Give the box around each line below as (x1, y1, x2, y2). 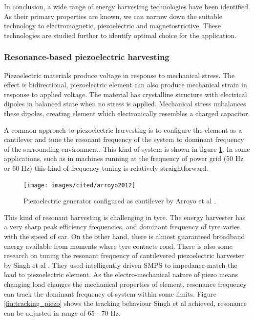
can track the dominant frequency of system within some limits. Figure (4, 288, 216, 299)
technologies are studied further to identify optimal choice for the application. (4, 30, 236, 40)
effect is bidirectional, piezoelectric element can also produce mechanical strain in (4, 80, 247, 90)
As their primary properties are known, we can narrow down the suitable (4, 11, 222, 21)
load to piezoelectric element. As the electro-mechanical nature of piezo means (4, 269, 238, 280)
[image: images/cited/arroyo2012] (23, 181, 136, 189)
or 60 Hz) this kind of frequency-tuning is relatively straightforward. (4, 162, 209, 173)
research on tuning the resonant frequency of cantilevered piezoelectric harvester (4, 250, 244, 261)
